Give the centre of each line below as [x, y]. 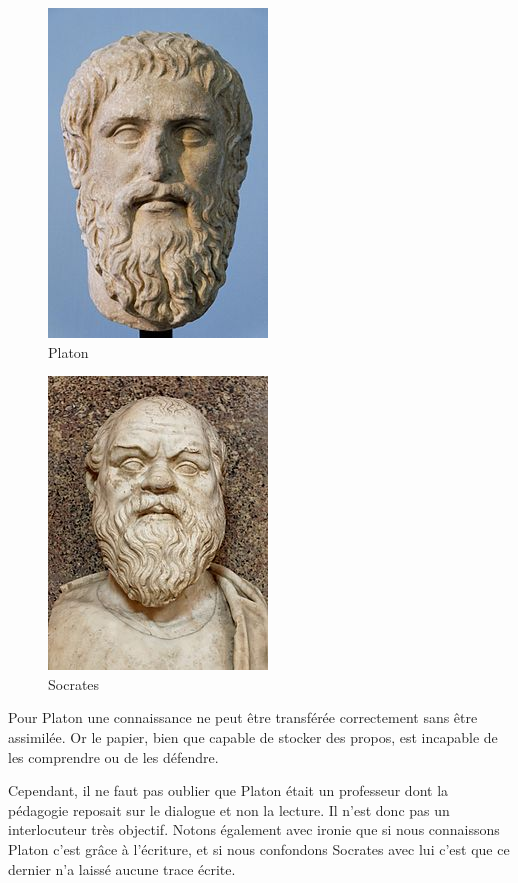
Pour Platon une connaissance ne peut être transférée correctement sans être [243, 717]
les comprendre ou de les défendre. [113, 756]
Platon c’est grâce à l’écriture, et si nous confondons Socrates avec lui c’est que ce [259, 848]
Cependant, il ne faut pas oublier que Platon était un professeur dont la [228, 790]
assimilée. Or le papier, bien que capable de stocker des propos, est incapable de [253, 736]
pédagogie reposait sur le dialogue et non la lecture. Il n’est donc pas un [229, 809]
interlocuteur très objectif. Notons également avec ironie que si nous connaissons [254, 829]
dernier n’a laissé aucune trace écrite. [122, 868]
